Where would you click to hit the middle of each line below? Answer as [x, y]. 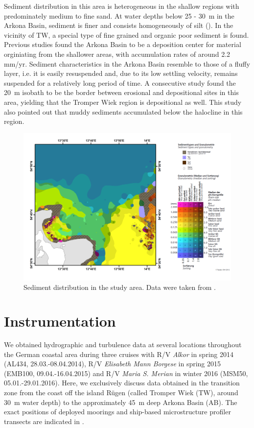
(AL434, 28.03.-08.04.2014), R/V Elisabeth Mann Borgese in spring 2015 [113, 364]
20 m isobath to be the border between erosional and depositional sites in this [121, 92]
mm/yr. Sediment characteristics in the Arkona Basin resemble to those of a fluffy [127, 63]
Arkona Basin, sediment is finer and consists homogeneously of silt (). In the [119, 25]
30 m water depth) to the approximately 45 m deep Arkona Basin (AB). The [121, 402]
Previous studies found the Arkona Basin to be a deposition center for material [123, 44]
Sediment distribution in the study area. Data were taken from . [120, 287]
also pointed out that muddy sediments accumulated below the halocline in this [123, 111]
